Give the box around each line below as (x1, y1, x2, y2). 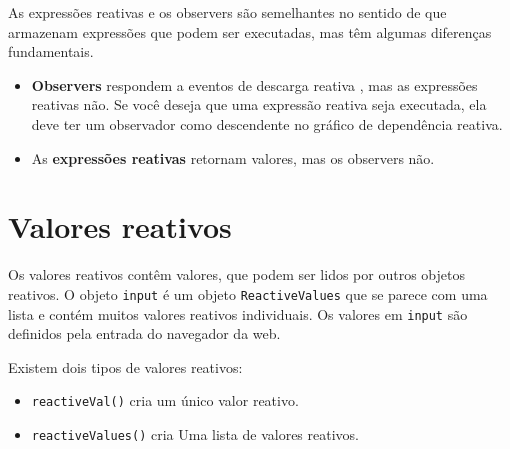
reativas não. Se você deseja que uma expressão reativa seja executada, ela (31, 94, 487, 115)
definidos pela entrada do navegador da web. (8, 323, 281, 344)
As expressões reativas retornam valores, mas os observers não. (31, 147, 435, 168)
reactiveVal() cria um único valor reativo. (31, 390, 299, 411)
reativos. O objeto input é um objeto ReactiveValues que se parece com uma (8, 283, 488, 304)
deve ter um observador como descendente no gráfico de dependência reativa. (31, 113, 503, 134)
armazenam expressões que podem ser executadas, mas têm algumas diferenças (8, 21, 492, 42)
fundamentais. (8, 41, 94, 62)
